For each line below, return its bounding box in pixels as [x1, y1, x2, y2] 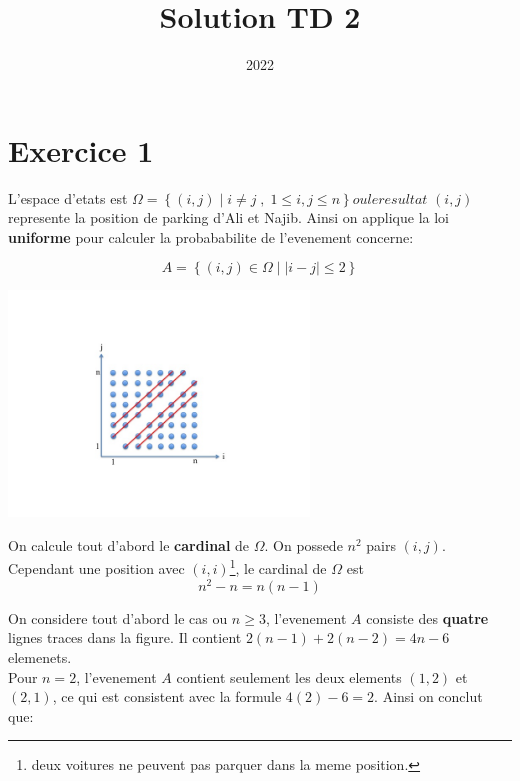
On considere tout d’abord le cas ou [8, 607, 228, 628]
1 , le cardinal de [229, 555, 327, 579]
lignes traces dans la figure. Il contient [8, 627, 242, 648]
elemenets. [8, 646, 72, 667]
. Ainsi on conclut [374, 686, 483, 707]
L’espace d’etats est [8, 187, 128, 208]
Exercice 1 [8, 129, 154, 170]
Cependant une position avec [8, 558, 185, 579]
